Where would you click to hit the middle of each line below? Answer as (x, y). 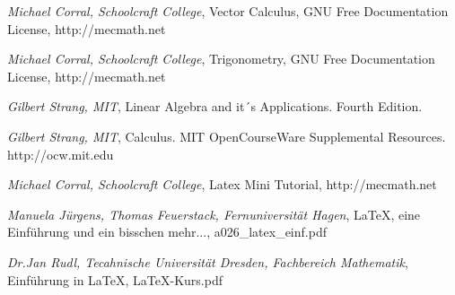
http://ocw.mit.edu (61, 154)
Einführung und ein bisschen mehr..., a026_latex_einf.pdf (167, 232)
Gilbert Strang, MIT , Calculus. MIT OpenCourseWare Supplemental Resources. (227, 136)
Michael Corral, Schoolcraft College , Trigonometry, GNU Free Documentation (221, 59)
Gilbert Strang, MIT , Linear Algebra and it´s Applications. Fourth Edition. (215, 106)
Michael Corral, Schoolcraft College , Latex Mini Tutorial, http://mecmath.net (222, 184)
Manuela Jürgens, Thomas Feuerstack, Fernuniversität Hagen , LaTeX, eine (214, 214)
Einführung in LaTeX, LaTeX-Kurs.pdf (115, 279)
